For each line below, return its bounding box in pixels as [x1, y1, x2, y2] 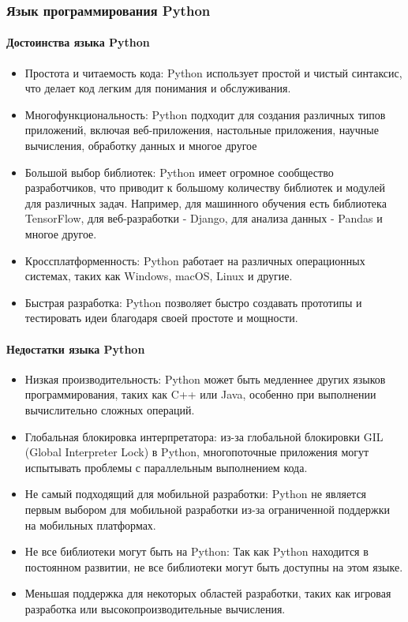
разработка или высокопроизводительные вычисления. [24, 600, 286, 616]
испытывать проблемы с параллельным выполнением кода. [24, 459, 308, 475]
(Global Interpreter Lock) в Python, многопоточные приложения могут [24, 444, 369, 460]
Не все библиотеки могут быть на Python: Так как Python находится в [24, 543, 369, 560]
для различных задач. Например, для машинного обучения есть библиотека [24, 194, 387, 211]
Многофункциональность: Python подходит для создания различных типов [24, 106, 386, 122]
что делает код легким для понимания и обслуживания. [24, 80, 291, 96]
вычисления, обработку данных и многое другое [24, 137, 257, 154]
